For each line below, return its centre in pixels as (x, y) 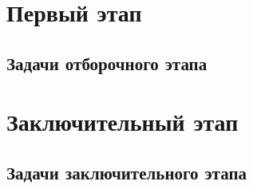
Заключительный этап (123, 122)
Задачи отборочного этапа (107, 63)
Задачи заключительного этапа (127, 172)
